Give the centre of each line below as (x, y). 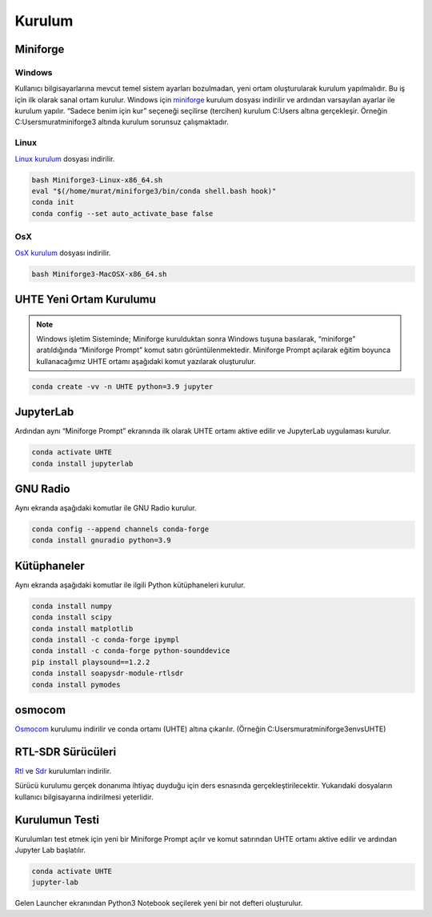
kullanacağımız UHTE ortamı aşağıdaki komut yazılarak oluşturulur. (146, 361)
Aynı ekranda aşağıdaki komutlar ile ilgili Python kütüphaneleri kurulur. (130, 585)
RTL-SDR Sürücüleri (66, 752)
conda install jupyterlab (82, 463)
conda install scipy (72, 617)
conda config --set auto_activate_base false (122, 213)
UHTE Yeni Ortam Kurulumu (85, 299)
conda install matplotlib (82, 629)
